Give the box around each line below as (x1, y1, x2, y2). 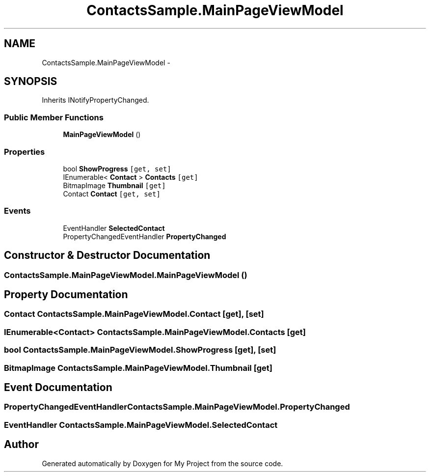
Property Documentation (4, 288, 128, 301)
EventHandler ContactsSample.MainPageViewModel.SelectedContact (4, 420, 278, 430)
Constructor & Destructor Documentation (4, 249, 211, 262)
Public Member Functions (4, 112, 104, 122)
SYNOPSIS (4, 75, 57, 88)
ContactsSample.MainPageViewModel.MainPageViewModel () (4, 270, 247, 280)
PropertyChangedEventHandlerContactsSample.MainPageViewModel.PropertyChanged (4, 402, 350, 412)
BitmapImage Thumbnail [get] (63, 181, 166, 190)
